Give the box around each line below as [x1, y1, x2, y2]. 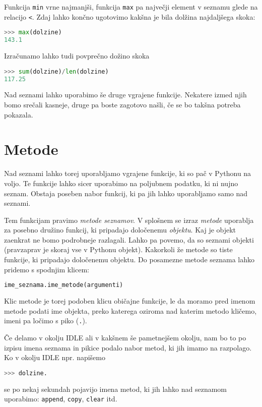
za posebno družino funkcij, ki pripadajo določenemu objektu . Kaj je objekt [4, 224, 236, 235]
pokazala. [4, 109, 33, 120]
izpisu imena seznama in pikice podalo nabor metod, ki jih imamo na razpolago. [4, 342, 252, 353]
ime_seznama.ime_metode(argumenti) [4, 281, 123, 289]
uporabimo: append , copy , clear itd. [4, 393, 117, 404]
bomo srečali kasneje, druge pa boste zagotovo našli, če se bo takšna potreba [4, 99, 241, 109]
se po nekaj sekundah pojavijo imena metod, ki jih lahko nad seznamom [4, 383, 227, 394]
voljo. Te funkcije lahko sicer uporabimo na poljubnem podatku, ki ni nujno [4, 178, 238, 188]
